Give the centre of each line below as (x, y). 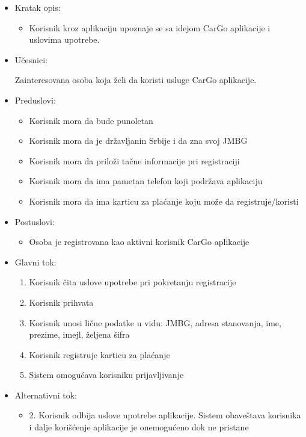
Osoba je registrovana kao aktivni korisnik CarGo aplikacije (139, 242)
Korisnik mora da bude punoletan (91, 120)
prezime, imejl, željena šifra (79, 334)
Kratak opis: (38, 7)
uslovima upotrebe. (64, 39)
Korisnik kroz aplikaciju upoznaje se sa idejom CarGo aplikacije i (150, 27)
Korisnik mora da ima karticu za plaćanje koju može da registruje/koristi (164, 201)
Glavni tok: (35, 262)
